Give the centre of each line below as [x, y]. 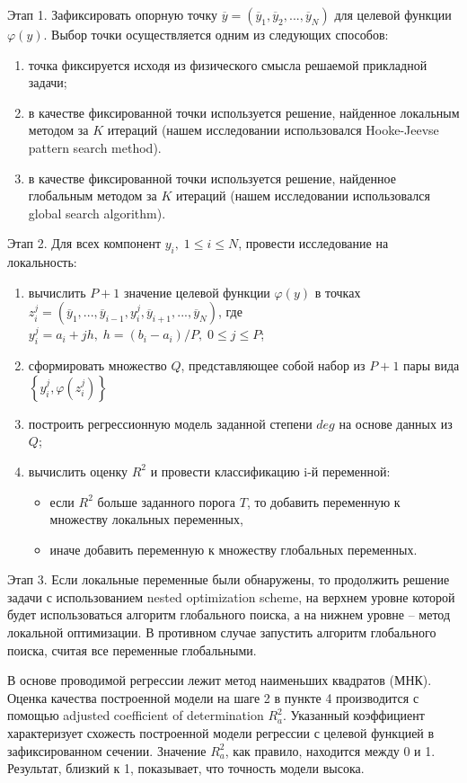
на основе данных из [396, 423]
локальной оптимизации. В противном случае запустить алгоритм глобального [222, 632]
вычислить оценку [78, 471]
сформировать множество [97, 365]
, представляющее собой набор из [273, 365]
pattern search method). [95, 147]
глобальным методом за [93, 196]
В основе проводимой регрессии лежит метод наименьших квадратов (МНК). [220, 680]
